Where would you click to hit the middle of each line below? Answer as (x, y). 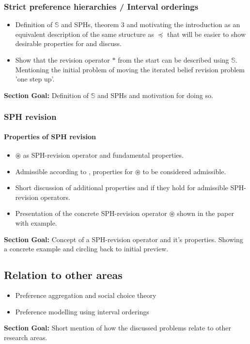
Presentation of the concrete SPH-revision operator (91, 213)
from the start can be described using (173, 60)
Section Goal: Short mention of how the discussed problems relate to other (117, 328)
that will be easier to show (207, 34)
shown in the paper (205, 213)
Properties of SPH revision (50, 136)
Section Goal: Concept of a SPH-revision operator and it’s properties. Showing (124, 239)
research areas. (26, 337)
